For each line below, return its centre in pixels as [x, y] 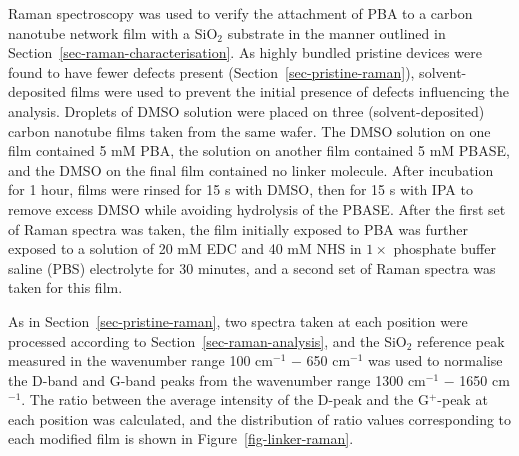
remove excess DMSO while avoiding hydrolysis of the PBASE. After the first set [257, 208]
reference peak [461, 340]
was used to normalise [435, 360]
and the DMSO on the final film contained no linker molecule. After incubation [251, 169]
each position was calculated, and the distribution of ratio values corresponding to [260, 418]
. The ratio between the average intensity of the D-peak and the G [225, 399]
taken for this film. [65, 287]
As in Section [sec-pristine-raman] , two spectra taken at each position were [238, 320]
